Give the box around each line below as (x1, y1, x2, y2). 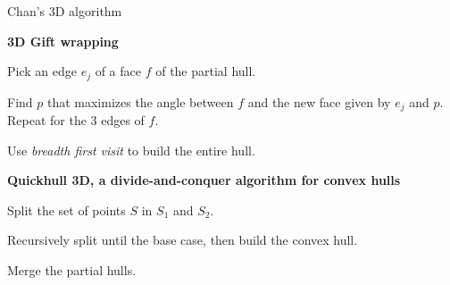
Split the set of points (7, 200, 126, 219)
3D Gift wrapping (7, 31, 119, 50)
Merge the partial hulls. (7, 261, 137, 280)
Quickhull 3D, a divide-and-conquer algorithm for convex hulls (7, 171, 401, 189)
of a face (95, 62, 141, 80)
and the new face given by (247, 92, 391, 111)
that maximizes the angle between (46, 92, 234, 111)
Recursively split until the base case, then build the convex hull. (7, 231, 358, 249)
